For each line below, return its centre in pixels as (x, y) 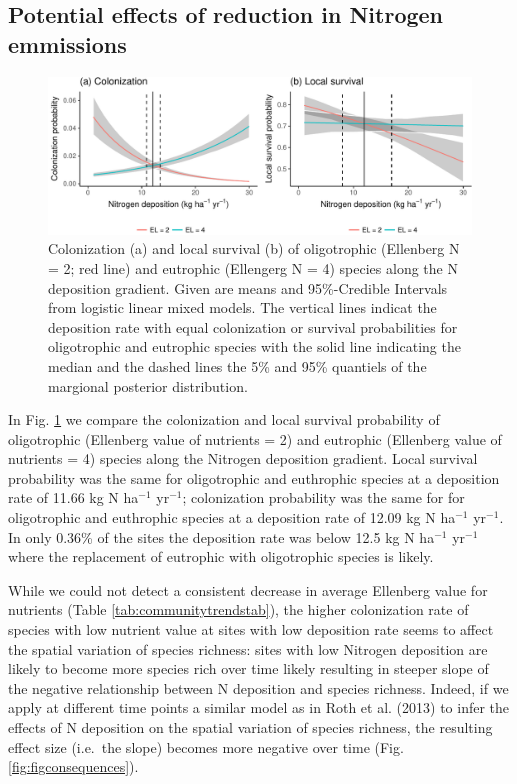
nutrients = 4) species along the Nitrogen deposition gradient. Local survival (243, 458)
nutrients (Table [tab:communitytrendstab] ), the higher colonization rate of (238, 609)
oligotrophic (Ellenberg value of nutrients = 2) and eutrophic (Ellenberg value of (255, 438)
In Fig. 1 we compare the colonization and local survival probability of (224, 419)
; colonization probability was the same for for (323, 497)
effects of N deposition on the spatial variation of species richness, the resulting (250, 727)
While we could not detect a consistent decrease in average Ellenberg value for (248, 589)
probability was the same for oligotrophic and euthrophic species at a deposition (254, 477)
